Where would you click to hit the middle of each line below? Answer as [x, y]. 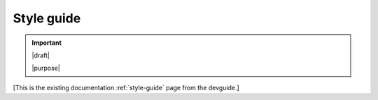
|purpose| [46, 68]
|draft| [41, 55]
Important [47, 43]
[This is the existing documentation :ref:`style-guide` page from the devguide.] [126, 87]
